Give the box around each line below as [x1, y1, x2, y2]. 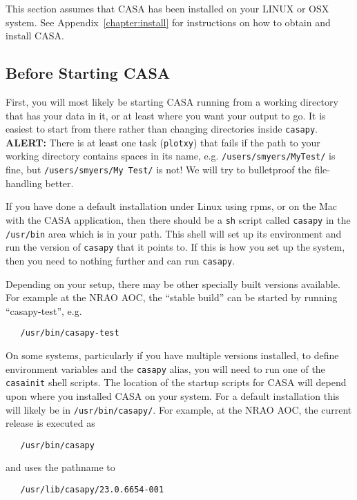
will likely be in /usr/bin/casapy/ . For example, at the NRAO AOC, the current [6, 402, 352, 416]
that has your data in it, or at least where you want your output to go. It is [6, 108, 326, 122]
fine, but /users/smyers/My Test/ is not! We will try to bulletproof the [6, 162, 311, 177]
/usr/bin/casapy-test [20, 328, 119, 338]
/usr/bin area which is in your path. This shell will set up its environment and [6, 226, 342, 240]
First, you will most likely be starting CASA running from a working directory [6, 94, 338, 108]
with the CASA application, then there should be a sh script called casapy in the [6, 212, 351, 227]
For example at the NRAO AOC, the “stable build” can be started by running [6, 290, 338, 305]
